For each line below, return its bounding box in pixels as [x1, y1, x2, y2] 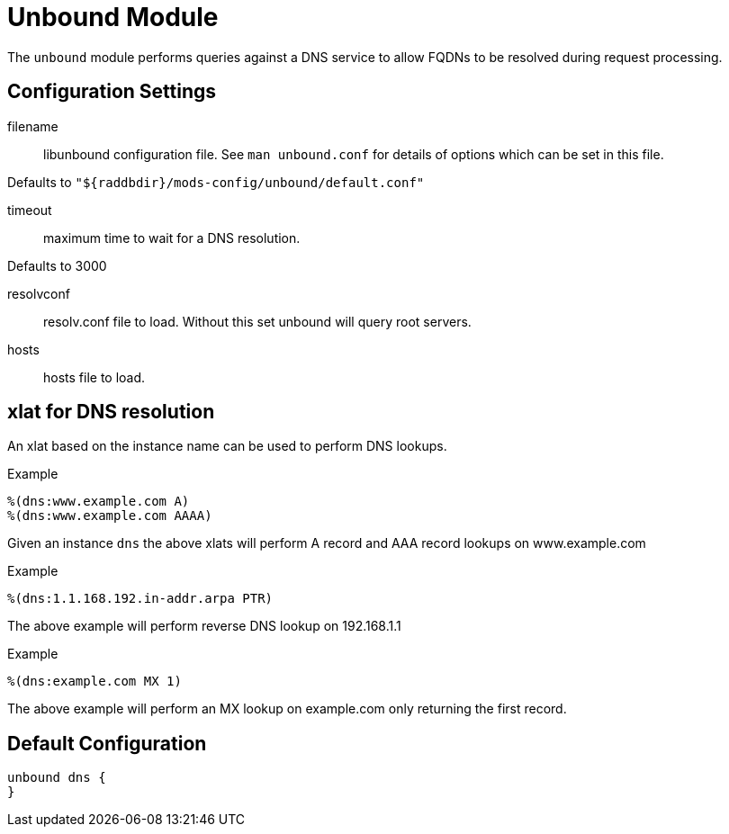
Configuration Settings [7, 80, 217, 103]
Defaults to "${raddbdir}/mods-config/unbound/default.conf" [7, 174, 425, 190]
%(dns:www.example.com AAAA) [7, 508, 212, 524]
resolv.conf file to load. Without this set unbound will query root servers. [43, 313, 472, 329]
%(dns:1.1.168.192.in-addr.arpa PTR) [7, 591, 274, 606]
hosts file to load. [43, 369, 146, 385]
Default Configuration [7, 731, 207, 755]
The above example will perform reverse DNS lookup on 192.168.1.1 [7, 618, 401, 634]
